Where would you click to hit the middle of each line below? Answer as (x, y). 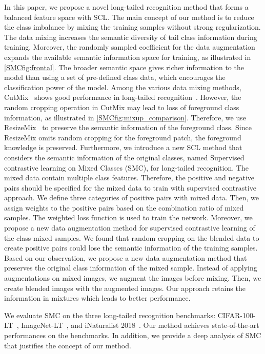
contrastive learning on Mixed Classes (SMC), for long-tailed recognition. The (126, 167)
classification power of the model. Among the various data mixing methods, (123, 87)
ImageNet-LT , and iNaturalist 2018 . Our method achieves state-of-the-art (140, 325)
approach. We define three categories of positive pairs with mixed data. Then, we (131, 197)
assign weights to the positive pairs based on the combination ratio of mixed (124, 207)
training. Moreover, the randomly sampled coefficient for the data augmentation (130, 47)
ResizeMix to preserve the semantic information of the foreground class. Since (128, 127)
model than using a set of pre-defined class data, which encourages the (115, 77)
